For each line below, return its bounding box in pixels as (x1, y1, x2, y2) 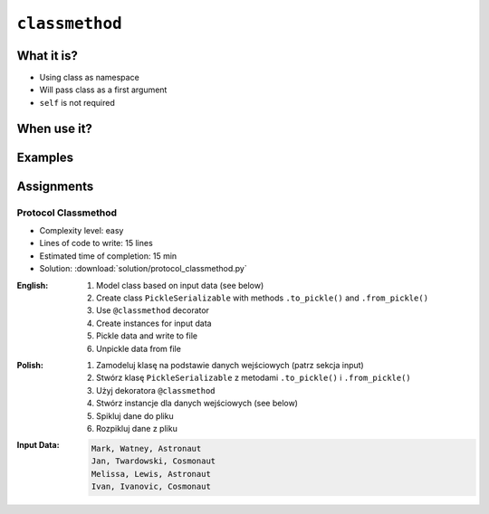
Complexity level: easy (39, 225, 124, 236)
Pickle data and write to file (96, 330, 198, 341)
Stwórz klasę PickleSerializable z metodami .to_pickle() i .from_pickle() (96, 372, 411, 384)
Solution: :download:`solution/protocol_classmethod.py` (39, 263, 248, 274)
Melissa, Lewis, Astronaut (91, 469, 212, 479)
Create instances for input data (96, 318, 212, 328)
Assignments (16, 178, 94, 194)
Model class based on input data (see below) (96, 280, 264, 290)
